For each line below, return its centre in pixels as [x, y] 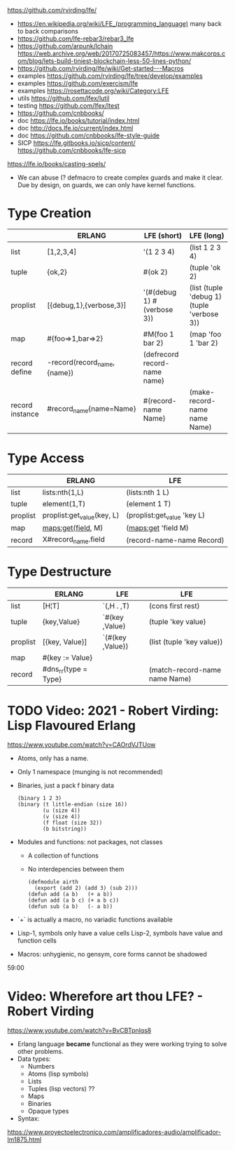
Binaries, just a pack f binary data [65, 785]
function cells [37, 941]
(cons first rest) [175, 606]
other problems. [41, 1052]
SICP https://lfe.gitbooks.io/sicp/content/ [76, 143]
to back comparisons [48, 31]
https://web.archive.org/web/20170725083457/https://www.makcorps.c [121, 53]
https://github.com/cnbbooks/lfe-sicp [72, 150]
